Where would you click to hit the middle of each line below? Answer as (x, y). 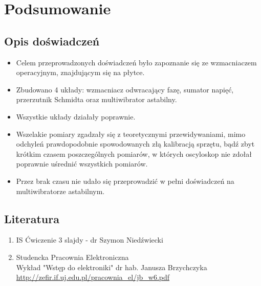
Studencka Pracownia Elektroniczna (72, 257)
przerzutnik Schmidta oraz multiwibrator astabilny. (96, 99)
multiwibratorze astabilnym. (60, 191)
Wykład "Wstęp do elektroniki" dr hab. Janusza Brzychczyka (112, 267)
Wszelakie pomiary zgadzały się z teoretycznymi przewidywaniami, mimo (131, 134)
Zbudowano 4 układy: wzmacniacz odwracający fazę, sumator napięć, (125, 89)
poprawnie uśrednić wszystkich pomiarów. (82, 164)
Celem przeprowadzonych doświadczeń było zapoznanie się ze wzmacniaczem (136, 62)
